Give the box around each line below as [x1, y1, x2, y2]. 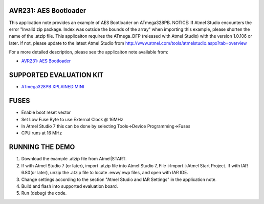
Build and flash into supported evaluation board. [21, 183, 118, 189]
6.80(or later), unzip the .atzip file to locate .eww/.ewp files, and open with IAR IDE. [21, 170, 188, 176]
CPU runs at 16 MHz [21, 130, 62, 136]
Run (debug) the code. [21, 190, 67, 196]
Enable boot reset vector [21, 109, 71, 115]
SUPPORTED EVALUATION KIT [9, 71, 104, 79]
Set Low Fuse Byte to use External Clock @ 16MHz [21, 116, 124, 122]
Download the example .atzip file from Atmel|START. [21, 156, 127, 162]
